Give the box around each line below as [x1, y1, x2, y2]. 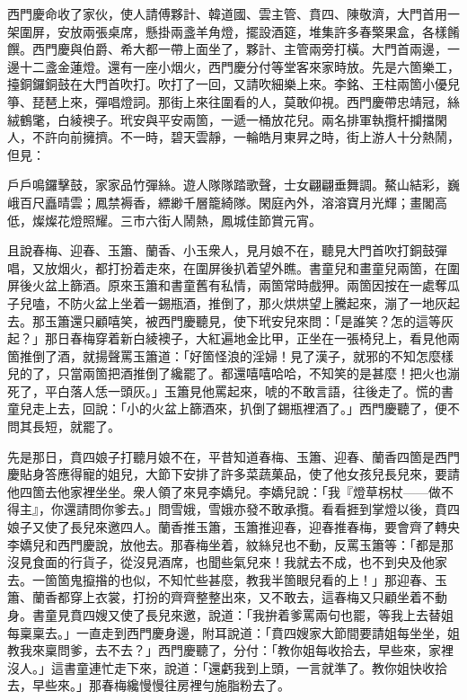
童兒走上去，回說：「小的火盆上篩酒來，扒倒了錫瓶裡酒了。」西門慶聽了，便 [7, 399, 447, 418]
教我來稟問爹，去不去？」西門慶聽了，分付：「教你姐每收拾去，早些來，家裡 [7, 641, 454, 660]
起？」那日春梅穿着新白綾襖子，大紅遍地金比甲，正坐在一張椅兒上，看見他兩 [7, 329, 460, 348]
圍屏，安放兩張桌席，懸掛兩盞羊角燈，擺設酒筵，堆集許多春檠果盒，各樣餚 [19, 22, 460, 40]
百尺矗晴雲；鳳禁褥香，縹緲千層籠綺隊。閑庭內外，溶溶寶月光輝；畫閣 [19, 192, 435, 211]
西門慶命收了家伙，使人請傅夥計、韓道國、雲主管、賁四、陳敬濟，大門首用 [7, 4, 447, 22]
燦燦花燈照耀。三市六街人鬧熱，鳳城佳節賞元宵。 [31, 210, 322, 229]
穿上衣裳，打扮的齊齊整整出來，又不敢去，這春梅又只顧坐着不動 [69, 588, 447, 607]
